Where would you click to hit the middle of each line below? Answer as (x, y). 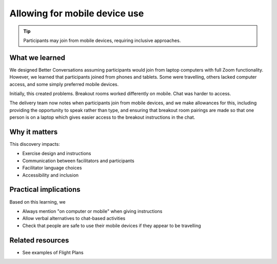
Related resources (39, 240)
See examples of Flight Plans (53, 252)
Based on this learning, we (38, 202)
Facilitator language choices (52, 168)
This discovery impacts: (35, 144)
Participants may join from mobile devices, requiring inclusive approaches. (102, 40)
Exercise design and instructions (57, 153)
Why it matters (34, 132)
